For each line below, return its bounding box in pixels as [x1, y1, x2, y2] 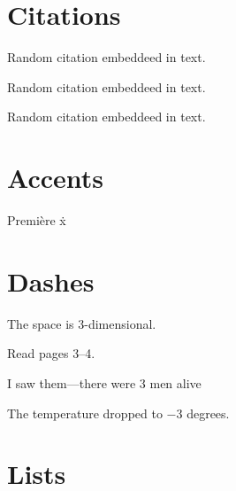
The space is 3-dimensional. [7, 314, 156, 332]
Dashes [7, 262, 95, 299]
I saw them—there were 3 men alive [7, 373, 202, 392]
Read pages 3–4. [7, 344, 95, 362]
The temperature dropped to [7, 403, 163, 422]
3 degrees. [176, 403, 230, 422]
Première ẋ [7, 211, 66, 230]
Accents [7, 160, 104, 196]
